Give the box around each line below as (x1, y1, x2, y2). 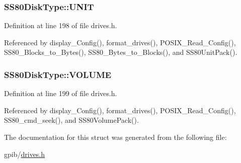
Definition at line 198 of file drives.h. (4, 20, 117, 31)
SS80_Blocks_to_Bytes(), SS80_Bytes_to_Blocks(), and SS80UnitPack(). (4, 47, 237, 57)
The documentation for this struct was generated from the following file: (4, 132, 227, 142)
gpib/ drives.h (4, 148, 45, 159)
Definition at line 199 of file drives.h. (4, 88, 117, 99)
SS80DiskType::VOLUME (4, 68, 112, 80)
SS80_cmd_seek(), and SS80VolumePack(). (4, 115, 139, 125)
